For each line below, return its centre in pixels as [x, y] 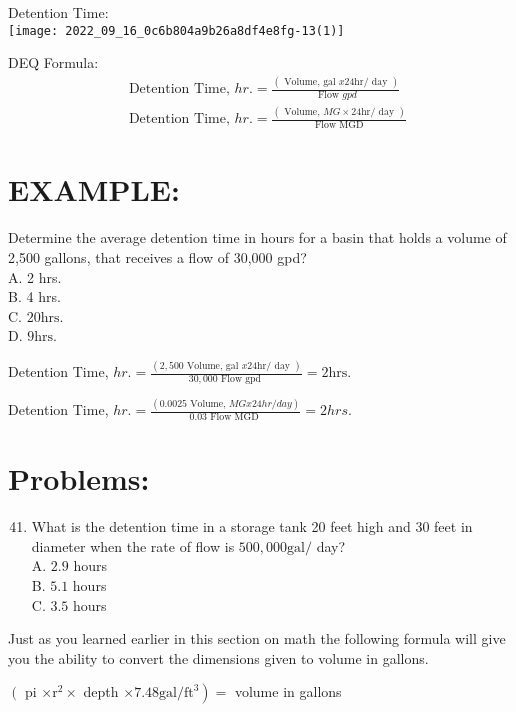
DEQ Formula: [53, 62]
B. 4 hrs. [34, 296]
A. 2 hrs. [35, 276]
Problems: [79, 478]
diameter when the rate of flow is [133, 545]
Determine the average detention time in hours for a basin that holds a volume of [257, 237]
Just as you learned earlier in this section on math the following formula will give [257, 638]
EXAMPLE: [94, 189]
